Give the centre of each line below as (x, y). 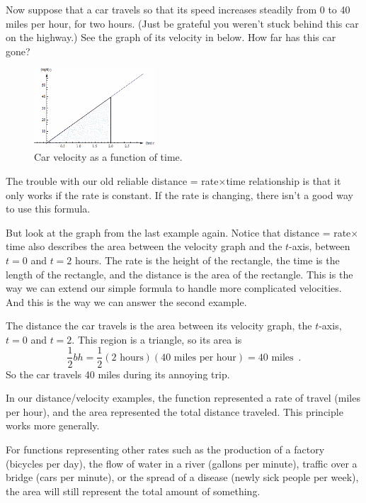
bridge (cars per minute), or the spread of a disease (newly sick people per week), (182, 477)
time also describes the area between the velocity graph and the (144, 246)
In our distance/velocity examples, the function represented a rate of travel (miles (183, 398)
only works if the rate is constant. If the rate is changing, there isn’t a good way (179, 194)
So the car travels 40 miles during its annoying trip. (118, 374)
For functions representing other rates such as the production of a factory (165, 449)
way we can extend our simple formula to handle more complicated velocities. (174, 288)
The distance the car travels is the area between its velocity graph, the (159, 326)
